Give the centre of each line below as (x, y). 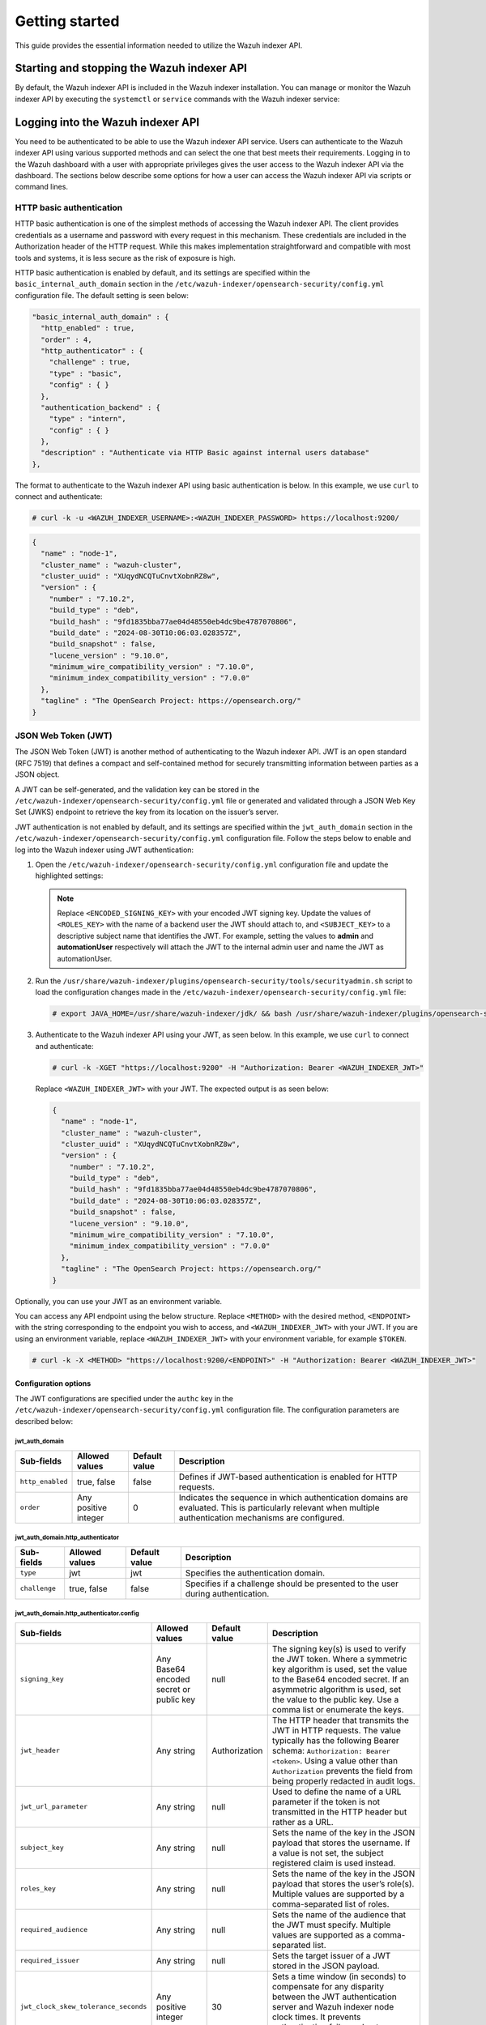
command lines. (42, 187)
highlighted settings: (69, 876)
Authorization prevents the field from (342, 1771)
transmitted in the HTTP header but (339, 1812)
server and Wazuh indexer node (333, 2006)
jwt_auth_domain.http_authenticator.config (77, 1614)
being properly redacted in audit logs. (344, 1780)
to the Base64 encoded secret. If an (340, 1679)
